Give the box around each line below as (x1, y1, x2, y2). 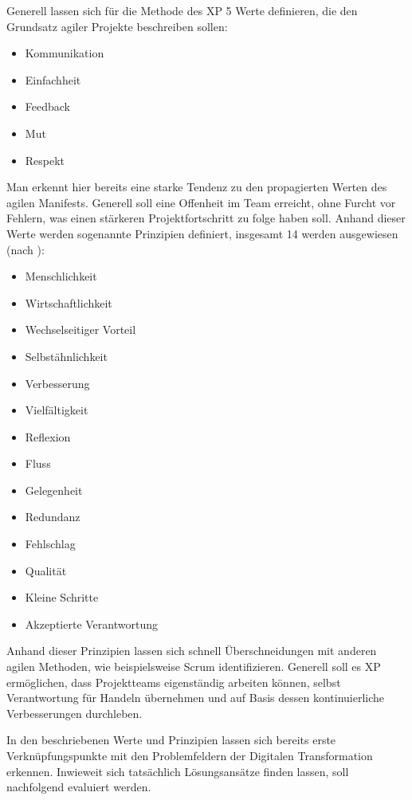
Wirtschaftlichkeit (25, 294, 112, 311)
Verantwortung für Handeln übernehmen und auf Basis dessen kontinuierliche (6, 689, 385, 706)
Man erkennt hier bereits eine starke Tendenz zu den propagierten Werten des (6, 178, 387, 195)
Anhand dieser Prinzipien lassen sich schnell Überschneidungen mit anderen (6, 642, 377, 659)
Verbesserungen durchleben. (6, 704, 143, 721)
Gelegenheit (25, 481, 83, 498)
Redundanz (25, 508, 80, 525)
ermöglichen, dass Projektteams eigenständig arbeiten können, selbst (6, 673, 341, 690)
